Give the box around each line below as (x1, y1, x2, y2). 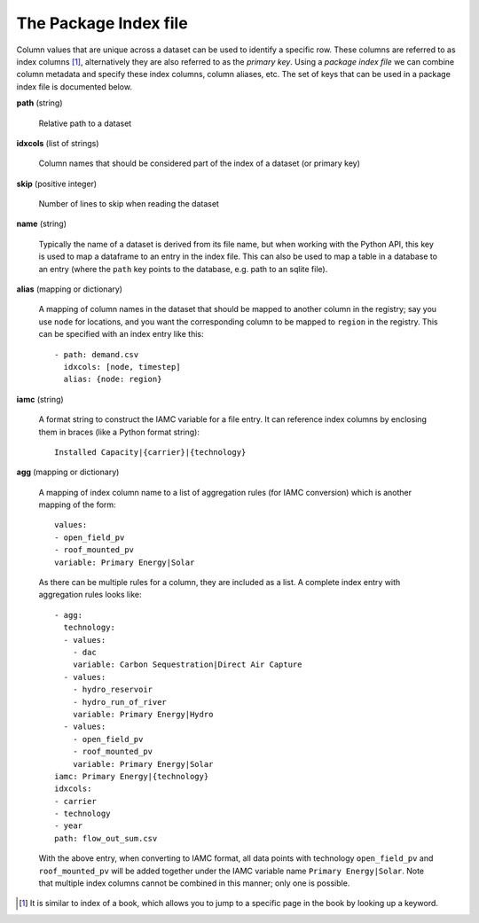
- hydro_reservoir (72, 684, 153, 695)
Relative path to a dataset (38, 118, 132, 129)
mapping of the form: (38, 499, 116, 510)
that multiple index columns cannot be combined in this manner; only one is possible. (38, 878, 350, 888)
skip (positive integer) (16, 178, 98, 189)
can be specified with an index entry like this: (38, 329, 204, 340)
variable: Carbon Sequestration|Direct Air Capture (72, 660, 302, 669)
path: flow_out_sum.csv (54, 833, 158, 843)
